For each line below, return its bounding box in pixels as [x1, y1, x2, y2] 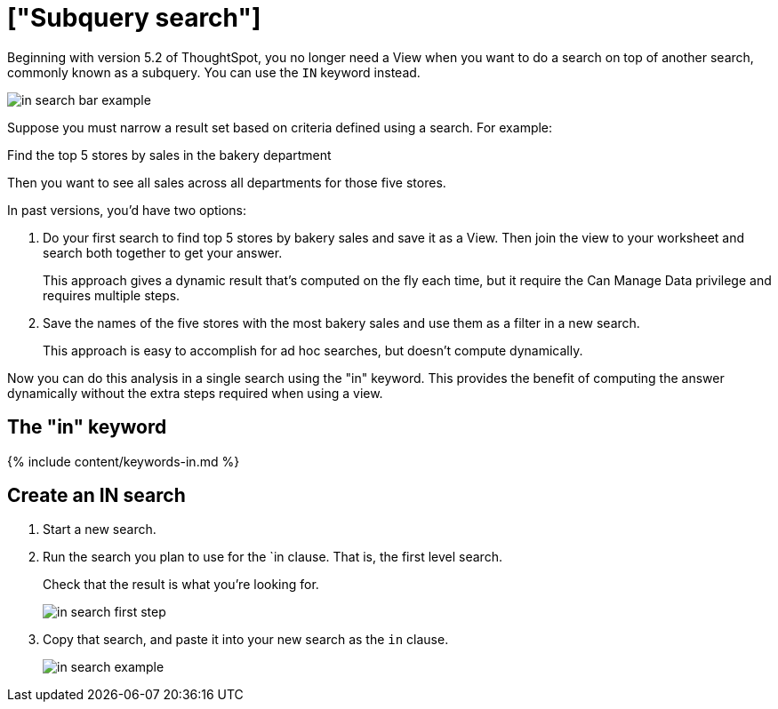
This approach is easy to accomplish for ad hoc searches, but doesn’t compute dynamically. [43, 342, 583, 358]
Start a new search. [43, 522, 156, 538]
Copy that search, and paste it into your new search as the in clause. [43, 632, 449, 648]
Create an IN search [7, 484, 186, 507]
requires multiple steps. [43, 287, 180, 303]
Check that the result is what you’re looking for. [43, 577, 319, 593]
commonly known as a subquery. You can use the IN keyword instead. [7, 64, 421, 80]
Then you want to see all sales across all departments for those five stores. [7, 174, 446, 190]
